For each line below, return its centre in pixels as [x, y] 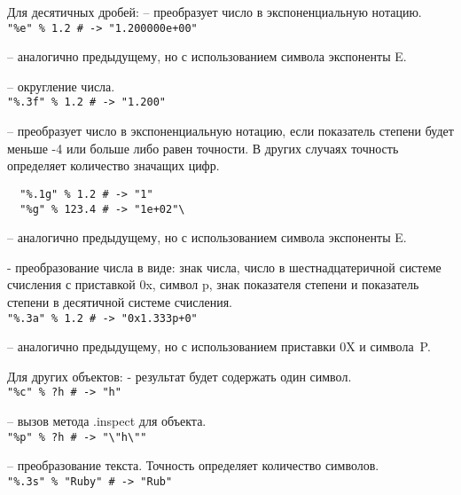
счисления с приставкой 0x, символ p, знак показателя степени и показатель [213, 284]
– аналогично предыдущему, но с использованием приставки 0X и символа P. [219, 346]
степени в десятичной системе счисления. [120, 301]
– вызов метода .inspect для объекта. [107, 421]
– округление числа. [61, 86]
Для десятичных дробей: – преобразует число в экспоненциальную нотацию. [215, 12]
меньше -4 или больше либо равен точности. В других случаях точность [203, 148]
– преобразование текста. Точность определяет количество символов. [193, 465]
